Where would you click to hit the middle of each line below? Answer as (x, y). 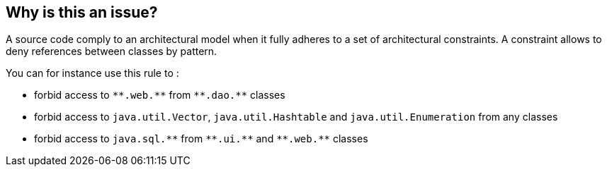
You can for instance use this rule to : (92, 73)
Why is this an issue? (82, 12)
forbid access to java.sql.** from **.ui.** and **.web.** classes (201, 139)
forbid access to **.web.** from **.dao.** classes (160, 95)
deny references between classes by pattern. (112, 51)
